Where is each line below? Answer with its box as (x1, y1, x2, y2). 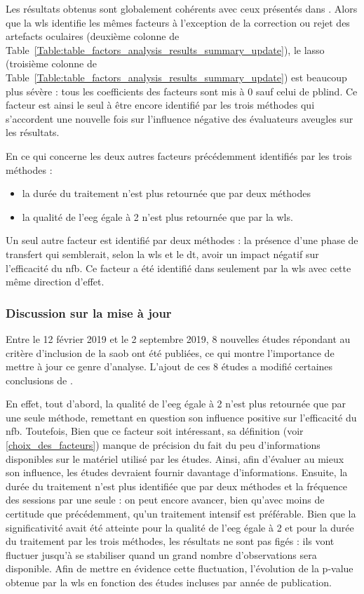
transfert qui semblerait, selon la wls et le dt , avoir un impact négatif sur (6, 246, 319, 261)
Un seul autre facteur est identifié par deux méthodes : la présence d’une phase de (6, 233, 358, 248)
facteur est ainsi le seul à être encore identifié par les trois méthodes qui (6, 97, 315, 112)
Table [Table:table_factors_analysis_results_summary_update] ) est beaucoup (6, 69, 347, 84)
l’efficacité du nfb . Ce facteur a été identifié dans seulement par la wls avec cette (6, 260, 351, 275)
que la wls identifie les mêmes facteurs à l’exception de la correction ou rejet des (6, 15, 350, 29)
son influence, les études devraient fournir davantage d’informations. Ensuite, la (6, 465, 348, 480)
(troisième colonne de (6, 56, 97, 71)
